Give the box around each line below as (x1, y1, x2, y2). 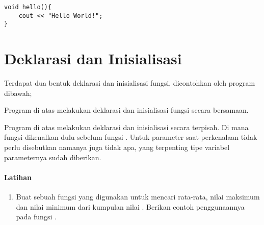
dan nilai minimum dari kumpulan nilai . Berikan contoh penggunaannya (16, 201, 245, 212)
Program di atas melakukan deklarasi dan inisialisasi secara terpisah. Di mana (4, 121, 249, 132)
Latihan (4, 171, 32, 182)
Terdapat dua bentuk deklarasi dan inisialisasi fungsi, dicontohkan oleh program (4, 78, 255, 88)
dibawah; (4, 87, 32, 98)
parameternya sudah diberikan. (4, 152, 101, 162)
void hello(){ (4, 4, 52, 11)
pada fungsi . (16, 211, 57, 222)
